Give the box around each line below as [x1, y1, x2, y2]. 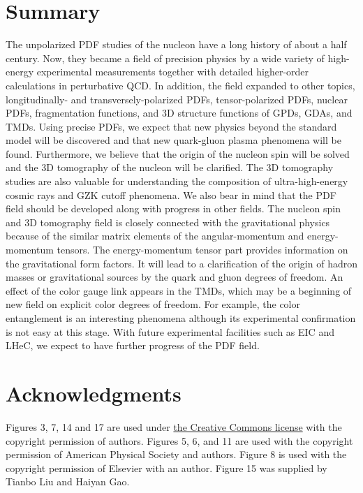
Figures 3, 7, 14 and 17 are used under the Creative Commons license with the [6, 419, 342, 434]
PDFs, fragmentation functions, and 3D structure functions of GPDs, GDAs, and [6, 105, 353, 120]
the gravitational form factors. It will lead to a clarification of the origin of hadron [6, 256, 357, 270]
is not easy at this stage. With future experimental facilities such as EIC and [6, 324, 334, 339]
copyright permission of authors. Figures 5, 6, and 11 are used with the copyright [6, 433, 353, 448]
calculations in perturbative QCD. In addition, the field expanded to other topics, [6, 78, 355, 92]
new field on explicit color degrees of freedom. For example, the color [6, 297, 301, 311]
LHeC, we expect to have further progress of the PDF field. [6, 338, 260, 353]
